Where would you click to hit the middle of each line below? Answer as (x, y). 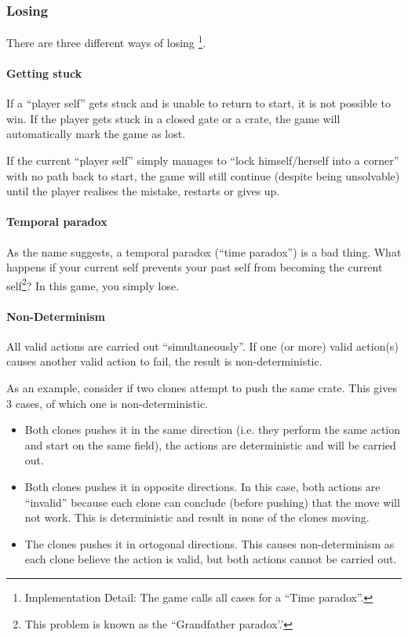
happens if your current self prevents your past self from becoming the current (195, 267)
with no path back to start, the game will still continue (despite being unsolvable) (203, 175)
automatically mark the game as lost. (96, 134)
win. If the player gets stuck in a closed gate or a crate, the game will (173, 118)
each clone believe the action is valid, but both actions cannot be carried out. (211, 559)
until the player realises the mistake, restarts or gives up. (143, 191)
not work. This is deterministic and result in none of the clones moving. (197, 517)
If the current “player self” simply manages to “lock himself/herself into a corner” (203, 160)
